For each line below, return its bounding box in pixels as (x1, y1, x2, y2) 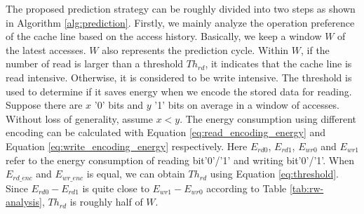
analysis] (6, 194, 42, 209)
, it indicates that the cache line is (205, 56, 352, 71)
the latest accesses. (6, 42, 86, 57)
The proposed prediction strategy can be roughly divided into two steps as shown (6, 1, 356, 15)
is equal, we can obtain (86, 166, 185, 181)
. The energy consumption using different (180, 111, 357, 126)
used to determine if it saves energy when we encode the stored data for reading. (6, 83, 352, 98)
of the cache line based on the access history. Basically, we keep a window (6, 29, 322, 44)
